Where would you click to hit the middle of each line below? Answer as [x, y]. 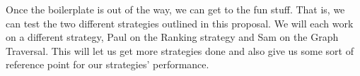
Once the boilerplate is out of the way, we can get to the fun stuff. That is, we [175, 9]
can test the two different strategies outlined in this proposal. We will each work [180, 23]
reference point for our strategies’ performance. [108, 64]
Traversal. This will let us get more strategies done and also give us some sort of [180, 50]
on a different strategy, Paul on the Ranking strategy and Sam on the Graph [172, 37]
